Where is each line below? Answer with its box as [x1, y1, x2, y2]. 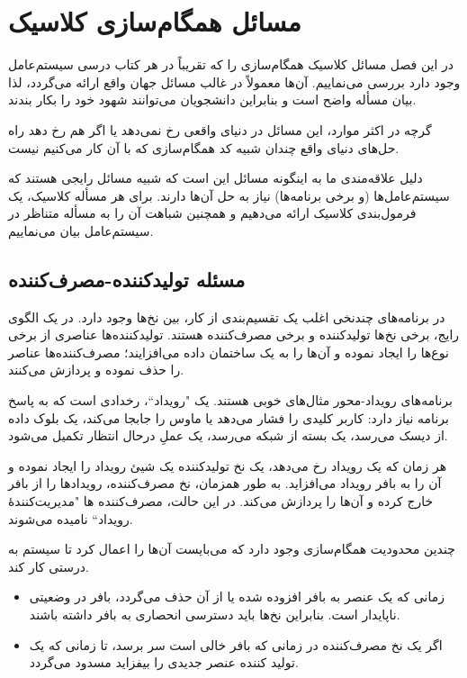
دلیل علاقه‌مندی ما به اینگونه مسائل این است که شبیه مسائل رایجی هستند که [8, 168, 423, 187]
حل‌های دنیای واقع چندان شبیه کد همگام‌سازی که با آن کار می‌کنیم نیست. [8, 138, 400, 157]
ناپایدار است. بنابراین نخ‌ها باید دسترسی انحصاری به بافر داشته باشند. [29, 604, 400, 623]
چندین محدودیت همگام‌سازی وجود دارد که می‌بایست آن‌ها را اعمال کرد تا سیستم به [8, 539, 455, 558]
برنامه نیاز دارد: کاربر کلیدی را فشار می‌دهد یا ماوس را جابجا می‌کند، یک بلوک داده [8, 408, 449, 427]
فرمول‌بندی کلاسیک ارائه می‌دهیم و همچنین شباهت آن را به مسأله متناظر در [8, 203, 417, 222]
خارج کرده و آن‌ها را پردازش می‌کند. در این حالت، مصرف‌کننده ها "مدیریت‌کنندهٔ [8, 492, 434, 511]
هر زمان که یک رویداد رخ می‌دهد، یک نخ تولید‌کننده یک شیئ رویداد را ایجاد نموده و [8, 456, 447, 475]
